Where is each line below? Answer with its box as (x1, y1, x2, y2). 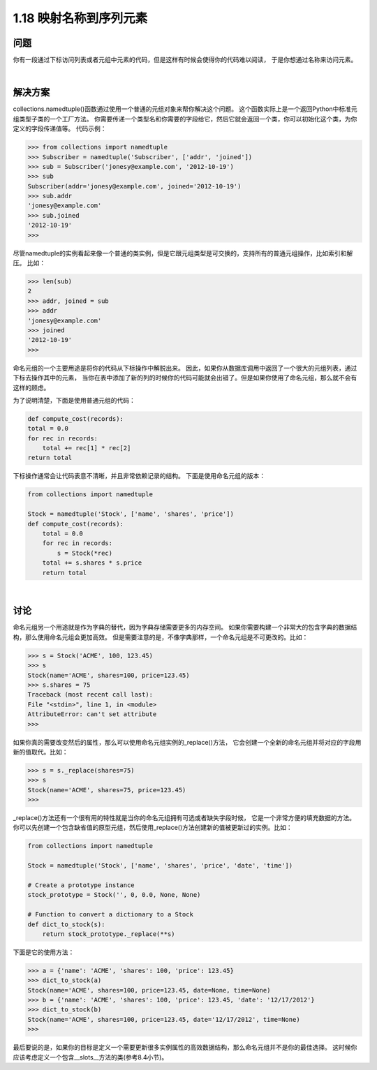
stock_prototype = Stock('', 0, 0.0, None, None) (27, 891, 201, 899)
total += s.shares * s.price (42, 559, 142, 567)
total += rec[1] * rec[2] (42, 444, 131, 452)
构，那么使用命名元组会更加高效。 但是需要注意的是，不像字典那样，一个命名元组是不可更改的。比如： (13, 632, 309, 641)
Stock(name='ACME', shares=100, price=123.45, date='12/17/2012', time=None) (27, 1016, 300, 1023)
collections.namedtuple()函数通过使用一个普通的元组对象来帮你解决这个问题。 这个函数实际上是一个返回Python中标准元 (13, 105, 357, 113)
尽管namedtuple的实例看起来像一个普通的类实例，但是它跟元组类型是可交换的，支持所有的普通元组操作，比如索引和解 (13, 248, 353, 258)
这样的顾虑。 (13, 383, 50, 392)
